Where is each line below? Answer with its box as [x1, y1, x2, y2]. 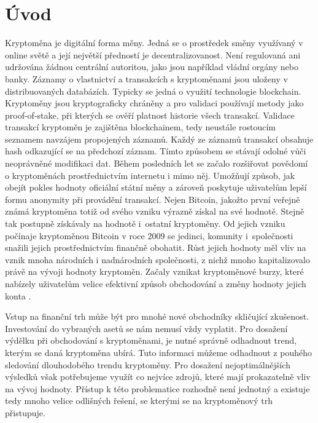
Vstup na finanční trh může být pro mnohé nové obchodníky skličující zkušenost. [5, 310, 309, 323]
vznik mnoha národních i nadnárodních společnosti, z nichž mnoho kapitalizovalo [5, 253, 310, 266]
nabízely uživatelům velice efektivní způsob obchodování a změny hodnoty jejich [5, 277, 306, 290]
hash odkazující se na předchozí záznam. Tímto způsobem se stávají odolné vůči [5, 144, 306, 157]
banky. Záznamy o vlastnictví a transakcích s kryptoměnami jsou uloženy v [5, 72, 288, 85]
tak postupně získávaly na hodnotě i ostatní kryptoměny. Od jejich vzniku [5, 217, 285, 230]
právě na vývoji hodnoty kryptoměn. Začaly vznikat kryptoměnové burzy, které [5, 265, 304, 278]
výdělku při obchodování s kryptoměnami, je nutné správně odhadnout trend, [5, 334, 297, 347]
